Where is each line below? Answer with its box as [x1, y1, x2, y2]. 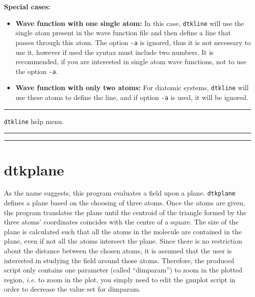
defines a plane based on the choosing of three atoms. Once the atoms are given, [4, 198, 245, 208]
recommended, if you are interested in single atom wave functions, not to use [15, 56, 247, 67]
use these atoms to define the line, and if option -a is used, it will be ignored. [15, 92, 249, 102]
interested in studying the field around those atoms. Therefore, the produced [4, 255, 234, 265]
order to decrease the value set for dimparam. [4, 284, 141, 294]
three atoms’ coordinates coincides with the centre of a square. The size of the [4, 217, 239, 227]
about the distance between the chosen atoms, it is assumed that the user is [4, 246, 232, 256]
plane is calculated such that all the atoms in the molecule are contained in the [4, 226, 242, 236]
